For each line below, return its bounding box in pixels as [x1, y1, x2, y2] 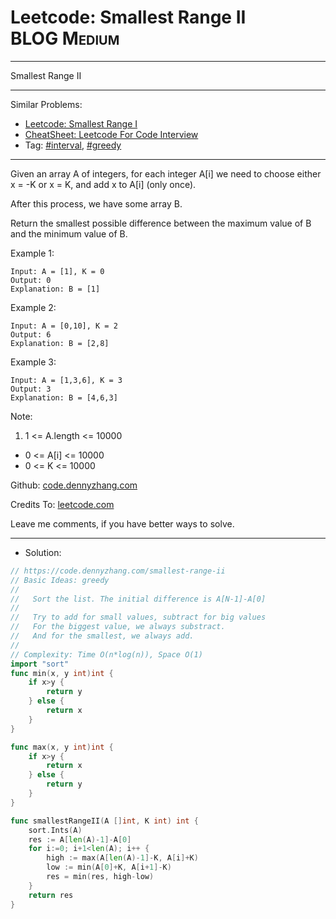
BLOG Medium [10, 27, 120, 50]
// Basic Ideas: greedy [10, 575, 110, 585]
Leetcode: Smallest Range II [10, 6, 247, 29]
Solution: [24, 546, 62, 558]
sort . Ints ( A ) [28, 825, 83, 835]
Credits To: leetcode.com [10, 498, 115, 510]
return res [28, 890, 74, 900]
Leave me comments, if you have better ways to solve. [10, 517, 235, 530]
